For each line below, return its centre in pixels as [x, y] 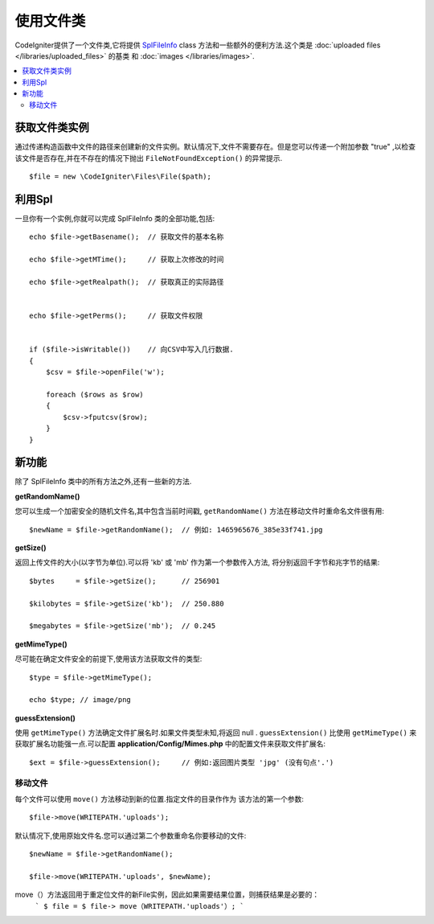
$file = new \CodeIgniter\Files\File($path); [121, 177]
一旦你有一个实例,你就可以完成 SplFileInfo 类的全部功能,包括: [115, 219]
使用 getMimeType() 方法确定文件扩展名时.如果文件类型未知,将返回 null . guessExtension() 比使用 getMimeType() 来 [216, 733]
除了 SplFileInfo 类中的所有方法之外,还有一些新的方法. [103, 482]
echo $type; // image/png [80, 700]
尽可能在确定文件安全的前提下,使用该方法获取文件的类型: [108, 659]
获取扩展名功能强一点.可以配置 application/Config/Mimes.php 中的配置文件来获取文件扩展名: [170, 744]
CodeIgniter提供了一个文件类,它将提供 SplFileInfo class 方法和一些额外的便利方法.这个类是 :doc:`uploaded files [198, 45]
